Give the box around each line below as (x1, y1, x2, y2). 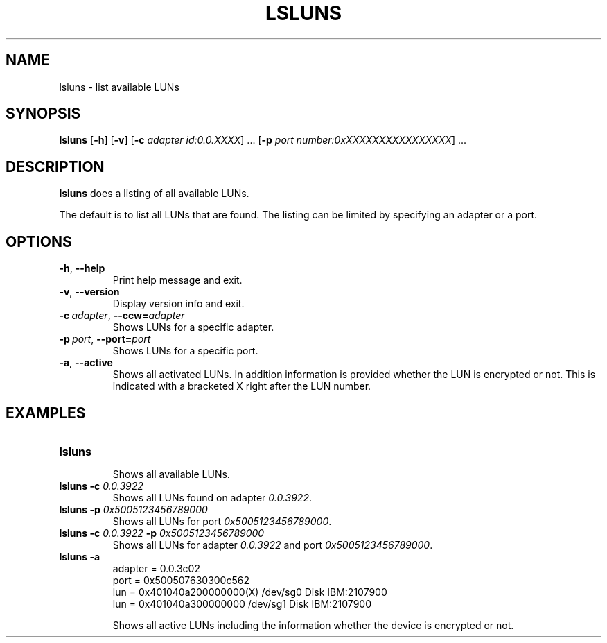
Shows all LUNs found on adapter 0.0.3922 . (112, 491, 312, 504)
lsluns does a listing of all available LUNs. (59, 187, 249, 200)
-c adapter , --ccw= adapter (59, 309, 185, 322)
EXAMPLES (6, 404, 86, 422)
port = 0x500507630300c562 (112, 574, 249, 586)
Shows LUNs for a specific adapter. (112, 321, 274, 334)
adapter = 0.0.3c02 (112, 562, 200, 574)
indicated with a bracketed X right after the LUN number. (112, 380, 371, 393)
